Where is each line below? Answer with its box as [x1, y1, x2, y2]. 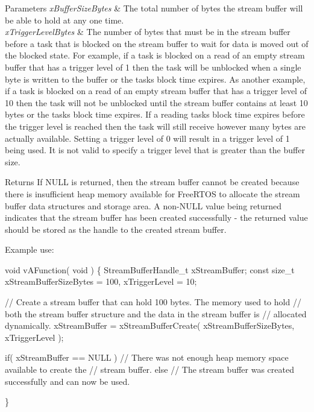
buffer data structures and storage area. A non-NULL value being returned [5, 199, 282, 212]
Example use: [5, 243, 54, 256]
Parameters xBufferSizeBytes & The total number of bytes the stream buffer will [5, 2, 303, 14]
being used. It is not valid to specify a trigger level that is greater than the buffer [5, 144, 305, 156]
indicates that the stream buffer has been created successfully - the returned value [5, 211, 308, 224]
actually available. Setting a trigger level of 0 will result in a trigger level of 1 [5, 132, 290, 144]
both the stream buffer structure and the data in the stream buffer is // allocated [5, 307, 307, 320]
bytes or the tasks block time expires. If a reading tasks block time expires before [5, 108, 305, 121]
